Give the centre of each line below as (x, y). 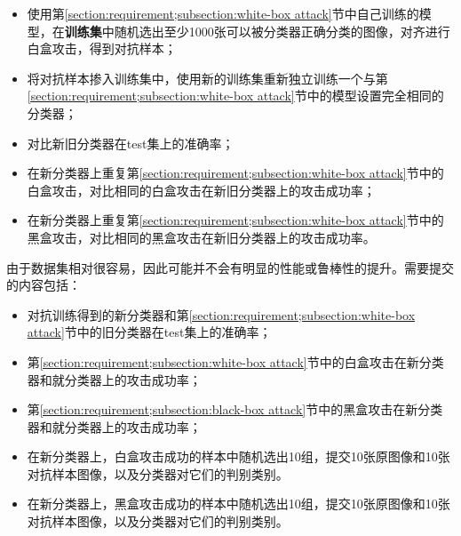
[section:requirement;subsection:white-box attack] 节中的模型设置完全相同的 (235, 96)
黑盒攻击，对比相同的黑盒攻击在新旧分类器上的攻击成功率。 (201, 237)
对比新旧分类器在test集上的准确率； (131, 143)
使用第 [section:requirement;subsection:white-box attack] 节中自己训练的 (223, 13)
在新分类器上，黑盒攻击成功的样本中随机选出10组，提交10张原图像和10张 (238, 504)
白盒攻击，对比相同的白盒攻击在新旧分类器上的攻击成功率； (201, 190)
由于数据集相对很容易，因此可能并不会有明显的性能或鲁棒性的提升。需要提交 (230, 267)
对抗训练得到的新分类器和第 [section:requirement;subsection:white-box (221, 314)
